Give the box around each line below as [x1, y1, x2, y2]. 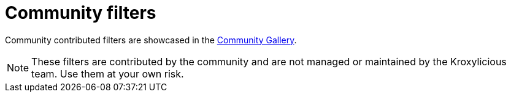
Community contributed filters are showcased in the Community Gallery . [5, 34, 297, 45]
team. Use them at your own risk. [31, 67, 184, 80]
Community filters [5, 2, 156, 23]
